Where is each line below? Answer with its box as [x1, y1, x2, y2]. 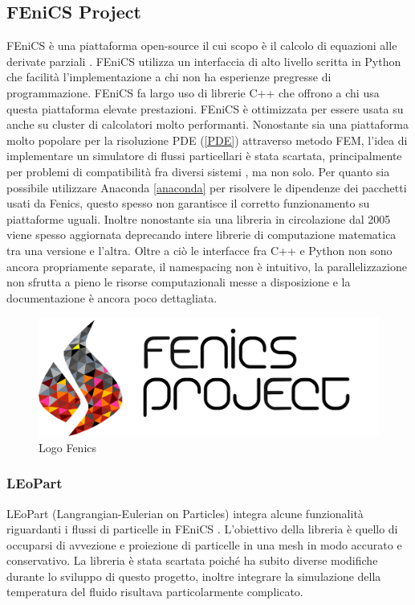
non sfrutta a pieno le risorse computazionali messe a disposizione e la [6, 274, 351, 290]
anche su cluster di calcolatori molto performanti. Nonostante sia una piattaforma [6, 116, 409, 133]
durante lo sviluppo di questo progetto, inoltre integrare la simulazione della [6, 567, 381, 584]
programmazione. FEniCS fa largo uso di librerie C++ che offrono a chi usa [6, 84, 380, 101]
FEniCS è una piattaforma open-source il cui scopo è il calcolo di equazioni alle [6, 37, 397, 54]
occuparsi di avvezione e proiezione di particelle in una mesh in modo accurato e [6, 536, 402, 553]
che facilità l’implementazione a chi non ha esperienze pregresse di [6, 68, 332, 85]
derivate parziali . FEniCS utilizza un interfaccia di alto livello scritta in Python [6, 52, 401, 69]
